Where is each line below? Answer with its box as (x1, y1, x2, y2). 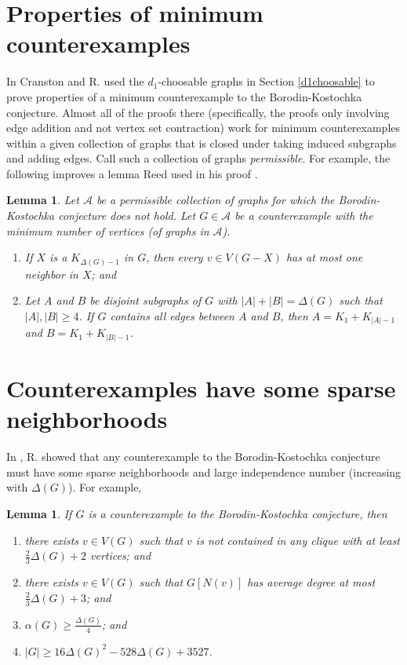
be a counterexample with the (234, 207, 373, 224)
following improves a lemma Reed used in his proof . (6, 165, 258, 181)
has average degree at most (247, 574, 376, 590)
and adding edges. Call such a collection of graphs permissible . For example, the (6, 150, 391, 166)
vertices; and (89, 547, 151, 564)
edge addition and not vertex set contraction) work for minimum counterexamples (6, 119, 401, 136)
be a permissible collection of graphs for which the (96, 192, 335, 208)
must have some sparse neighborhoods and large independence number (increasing (6, 463, 402, 480)
